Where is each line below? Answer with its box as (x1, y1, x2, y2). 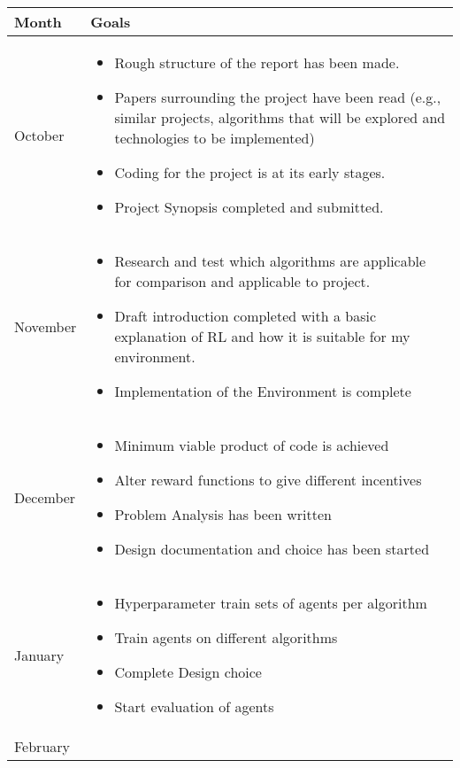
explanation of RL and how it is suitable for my (114, 326, 410, 346)
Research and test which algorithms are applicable (114, 251, 426, 271)
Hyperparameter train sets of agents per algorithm (114, 593, 427, 613)
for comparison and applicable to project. (114, 271, 371, 291)
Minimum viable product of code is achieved (114, 435, 389, 455)
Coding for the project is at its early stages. (114, 162, 386, 182)
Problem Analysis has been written (114, 504, 332, 524)
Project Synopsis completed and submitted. (114, 197, 384, 217)
